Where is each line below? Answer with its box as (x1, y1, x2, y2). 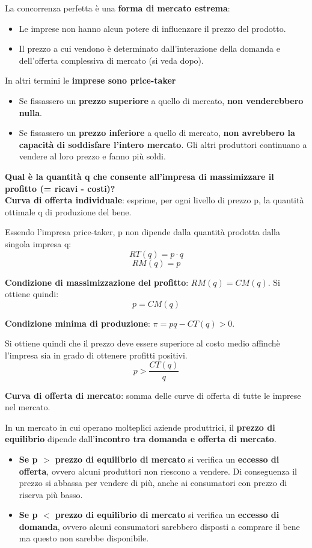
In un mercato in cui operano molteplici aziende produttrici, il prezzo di (5, 420, 275, 433)
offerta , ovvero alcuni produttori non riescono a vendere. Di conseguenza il (19, 464, 298, 477)
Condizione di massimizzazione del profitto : (5, 276, 189, 288)
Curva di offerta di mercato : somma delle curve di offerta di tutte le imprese (5, 389, 301, 401)
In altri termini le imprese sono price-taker (5, 74, 176, 87)
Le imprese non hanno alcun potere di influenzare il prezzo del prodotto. (19, 22, 286, 34)
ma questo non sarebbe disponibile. (19, 532, 149, 544)
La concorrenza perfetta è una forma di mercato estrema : (5, 2, 230, 14)
